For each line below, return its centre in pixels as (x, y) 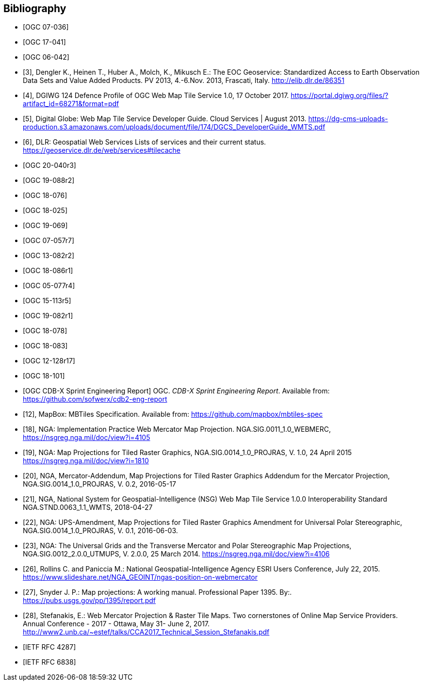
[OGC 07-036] (46, 27)
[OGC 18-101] (44, 376)
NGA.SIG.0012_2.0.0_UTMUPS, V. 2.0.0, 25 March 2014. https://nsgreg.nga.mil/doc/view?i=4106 (176, 554)
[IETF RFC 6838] (49, 662)
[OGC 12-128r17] (49, 361)
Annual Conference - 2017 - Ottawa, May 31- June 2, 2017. (116, 624)
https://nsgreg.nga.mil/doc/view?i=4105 (87, 438)
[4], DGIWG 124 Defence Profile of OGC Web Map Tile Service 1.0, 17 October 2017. (156, 96)
